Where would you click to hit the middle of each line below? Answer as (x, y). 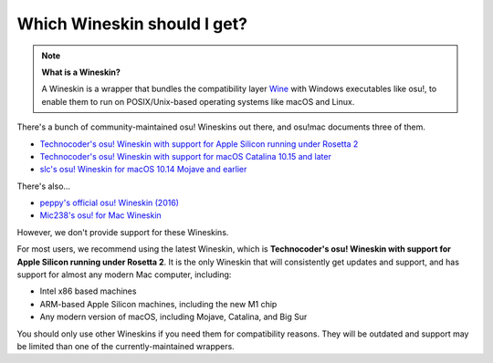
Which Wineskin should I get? (132, 24)
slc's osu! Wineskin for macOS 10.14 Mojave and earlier (143, 170)
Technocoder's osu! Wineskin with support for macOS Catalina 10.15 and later (186, 156)
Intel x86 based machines (88, 291)
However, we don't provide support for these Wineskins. (123, 232)
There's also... (44, 186)
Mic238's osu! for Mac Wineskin (100, 215)
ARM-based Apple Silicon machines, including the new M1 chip (158, 304)
